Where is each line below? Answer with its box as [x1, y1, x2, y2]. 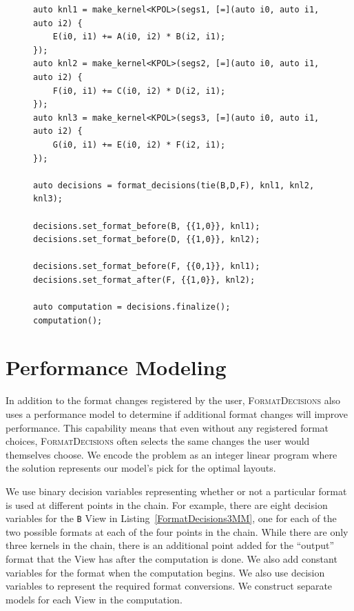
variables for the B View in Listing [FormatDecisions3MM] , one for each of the [6, 511, 337, 525]
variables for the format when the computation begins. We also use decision [6, 565, 325, 579]
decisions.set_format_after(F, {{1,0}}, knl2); [33, 274, 256, 285]
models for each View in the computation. [6, 592, 183, 606]
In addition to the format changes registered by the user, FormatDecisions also [6, 393, 341, 408]
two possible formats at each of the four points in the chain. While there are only [6, 524, 348, 539]
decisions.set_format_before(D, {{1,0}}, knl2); [33, 234, 260, 245]
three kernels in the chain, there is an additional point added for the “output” [6, 538, 335, 552]
